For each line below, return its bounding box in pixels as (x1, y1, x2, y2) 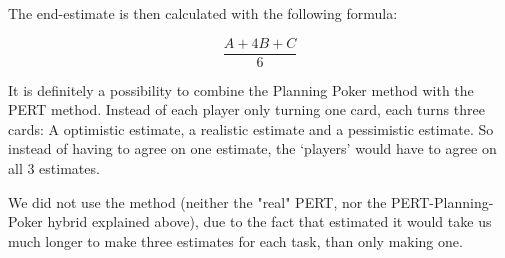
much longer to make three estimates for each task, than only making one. (8, 230, 463, 251)
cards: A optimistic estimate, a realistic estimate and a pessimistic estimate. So (8, 118, 494, 139)
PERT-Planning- (391, 191, 494, 212)
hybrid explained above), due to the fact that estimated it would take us (47, 211, 492, 232)
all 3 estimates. (8, 158, 100, 179)
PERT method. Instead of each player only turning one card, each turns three (8, 99, 485, 120)
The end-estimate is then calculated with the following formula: (8, 3, 398, 23)
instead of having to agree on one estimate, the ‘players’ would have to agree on (8, 138, 497, 159)
